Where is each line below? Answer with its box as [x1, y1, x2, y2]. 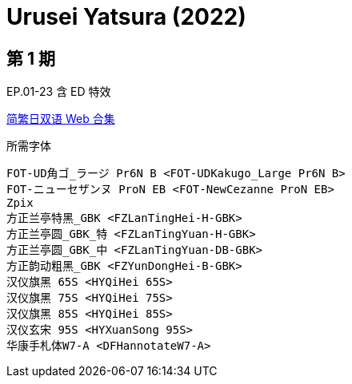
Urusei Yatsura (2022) [6, 3, 246, 30]
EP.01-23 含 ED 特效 [6, 85, 111, 99]
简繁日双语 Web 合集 [6, 112, 115, 126]
